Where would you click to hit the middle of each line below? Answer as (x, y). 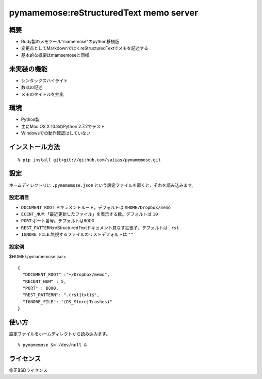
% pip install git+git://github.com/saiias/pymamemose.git (89, 160)
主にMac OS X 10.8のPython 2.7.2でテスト (63, 126)
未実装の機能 (28, 69)
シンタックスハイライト (44, 81)
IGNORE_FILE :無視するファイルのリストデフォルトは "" (77, 234)
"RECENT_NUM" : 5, (44, 281)
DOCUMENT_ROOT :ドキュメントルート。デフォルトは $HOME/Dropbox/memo (96, 207)
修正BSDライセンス (28, 370)
